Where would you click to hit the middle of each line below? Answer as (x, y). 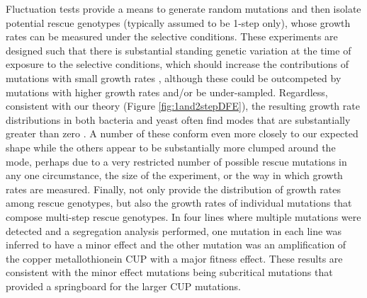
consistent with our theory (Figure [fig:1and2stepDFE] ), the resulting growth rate (183, 106)
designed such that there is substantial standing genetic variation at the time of (179, 50)
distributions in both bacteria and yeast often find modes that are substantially (178, 119)
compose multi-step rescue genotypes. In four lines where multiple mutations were (183, 216)
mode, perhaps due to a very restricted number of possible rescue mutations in (176, 161)
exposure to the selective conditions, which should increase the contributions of (177, 64)
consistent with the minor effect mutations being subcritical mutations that (169, 272)
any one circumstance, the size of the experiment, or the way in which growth (174, 175)
